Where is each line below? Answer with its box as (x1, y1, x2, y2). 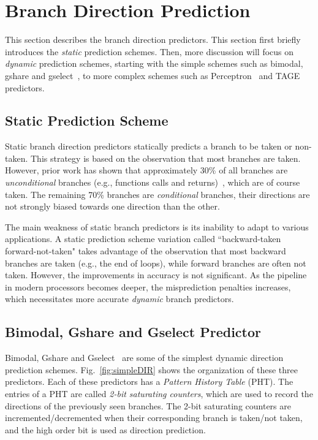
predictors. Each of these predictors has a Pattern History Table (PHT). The (5, 375, 293, 388)
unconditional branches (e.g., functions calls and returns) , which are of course (5, 176, 300, 189)
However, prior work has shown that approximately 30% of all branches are (5, 164, 288, 176)
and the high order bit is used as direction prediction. (5, 423, 206, 436)
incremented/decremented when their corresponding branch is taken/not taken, (5, 411, 303, 424)
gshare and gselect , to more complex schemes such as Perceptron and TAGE (5, 69, 300, 82)
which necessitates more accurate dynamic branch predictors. (5, 292, 234, 305)
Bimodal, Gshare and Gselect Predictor (5, 322, 262, 341)
